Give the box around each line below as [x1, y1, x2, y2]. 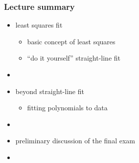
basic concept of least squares [27, 36, 116, 46]
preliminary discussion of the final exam [15, 135, 135, 146]
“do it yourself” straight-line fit [27, 53, 121, 63]
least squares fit [15, 20, 63, 30]
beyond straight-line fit [15, 86, 84, 96]
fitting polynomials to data [27, 102, 108, 113]
